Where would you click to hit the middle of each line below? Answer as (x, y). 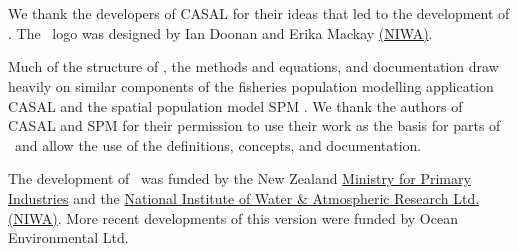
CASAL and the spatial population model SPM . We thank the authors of (235, 105)
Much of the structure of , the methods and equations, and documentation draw (253, 66)
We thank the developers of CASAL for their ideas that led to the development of (259, 13)
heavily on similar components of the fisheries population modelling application (251, 85)
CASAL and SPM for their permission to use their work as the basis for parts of (254, 125)
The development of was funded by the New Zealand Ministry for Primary (239, 178)
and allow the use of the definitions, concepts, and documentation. (218, 144)
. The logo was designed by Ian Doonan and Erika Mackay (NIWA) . (220, 32)
